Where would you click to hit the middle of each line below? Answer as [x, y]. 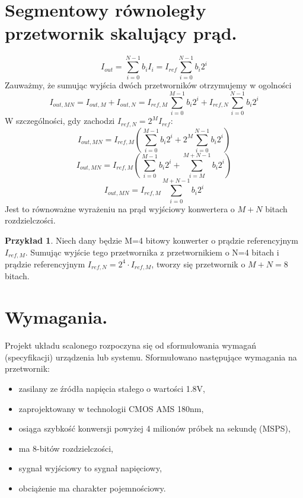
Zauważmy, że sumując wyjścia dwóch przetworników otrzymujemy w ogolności [148, 85]
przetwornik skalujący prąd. [121, 33]
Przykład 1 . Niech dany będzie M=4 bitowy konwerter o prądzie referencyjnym [151, 240]
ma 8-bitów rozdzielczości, [66, 448]
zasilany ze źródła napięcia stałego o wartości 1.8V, [112, 388]
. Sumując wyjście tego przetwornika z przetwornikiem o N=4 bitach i [152, 252]
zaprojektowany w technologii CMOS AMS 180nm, [111, 408]
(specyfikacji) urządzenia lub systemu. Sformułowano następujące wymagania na [151, 357]
